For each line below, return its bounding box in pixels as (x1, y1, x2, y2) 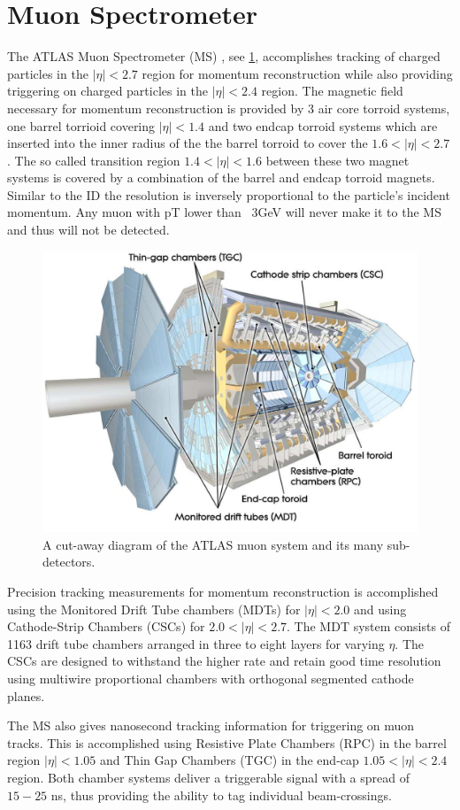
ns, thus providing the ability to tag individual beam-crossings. (50, 785, 392, 804)
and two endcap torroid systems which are (208, 116, 438, 135)
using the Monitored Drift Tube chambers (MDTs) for (7, 599, 301, 618)
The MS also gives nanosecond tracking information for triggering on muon (7, 716, 415, 735)
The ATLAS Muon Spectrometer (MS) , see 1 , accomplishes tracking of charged (7, 47, 441, 66)
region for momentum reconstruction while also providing (142, 64, 453, 82)
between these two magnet (265, 150, 410, 169)
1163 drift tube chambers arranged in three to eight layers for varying (7, 634, 385, 652)
